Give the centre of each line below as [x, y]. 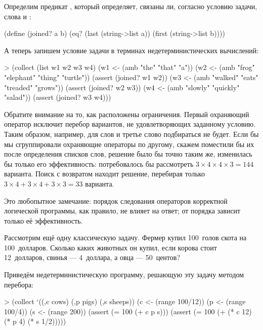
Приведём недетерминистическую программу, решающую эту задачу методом [124, 274]
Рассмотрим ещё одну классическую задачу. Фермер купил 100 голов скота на [125, 237]
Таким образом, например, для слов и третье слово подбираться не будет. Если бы [131, 134]
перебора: [19, 284]
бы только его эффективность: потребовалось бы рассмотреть [99, 163]
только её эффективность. [43, 220]
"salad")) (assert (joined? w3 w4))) [58, 97]
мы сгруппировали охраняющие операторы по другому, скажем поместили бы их [129, 144]
